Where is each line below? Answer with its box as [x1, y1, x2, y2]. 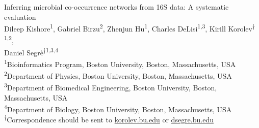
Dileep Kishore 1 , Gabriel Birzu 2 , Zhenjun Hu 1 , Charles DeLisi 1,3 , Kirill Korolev [4, 22, 252, 34]
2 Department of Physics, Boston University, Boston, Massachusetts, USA [4, 69, 232, 81]
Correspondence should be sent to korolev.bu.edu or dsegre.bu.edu [7, 114, 214, 124]
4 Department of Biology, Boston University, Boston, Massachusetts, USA [4, 103, 232, 114]
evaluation [4, 11, 36, 22]
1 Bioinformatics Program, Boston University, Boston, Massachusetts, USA [4, 57, 236, 69]
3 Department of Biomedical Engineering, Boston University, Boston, [4, 81, 217, 93]
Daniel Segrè [4, 47, 43, 57]
